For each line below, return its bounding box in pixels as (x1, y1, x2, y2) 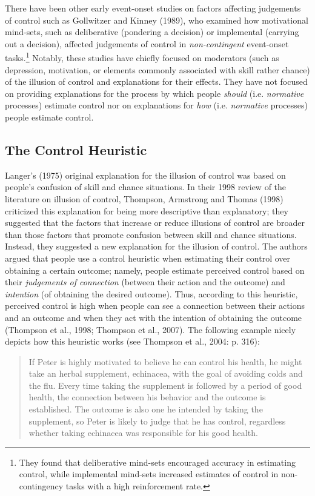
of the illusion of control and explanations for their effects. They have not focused (5, 75, 308, 88)
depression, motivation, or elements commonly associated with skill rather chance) (5, 63, 310, 76)
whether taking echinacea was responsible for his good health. (28, 426, 258, 439)
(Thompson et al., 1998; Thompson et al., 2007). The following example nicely (5, 323, 296, 336)
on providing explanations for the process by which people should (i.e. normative (5, 87, 304, 99)
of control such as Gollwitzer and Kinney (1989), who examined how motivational (5, 13, 308, 26)
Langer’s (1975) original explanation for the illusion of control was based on (5, 168, 286, 181)
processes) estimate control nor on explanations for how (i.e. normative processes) (5, 99, 308, 111)
